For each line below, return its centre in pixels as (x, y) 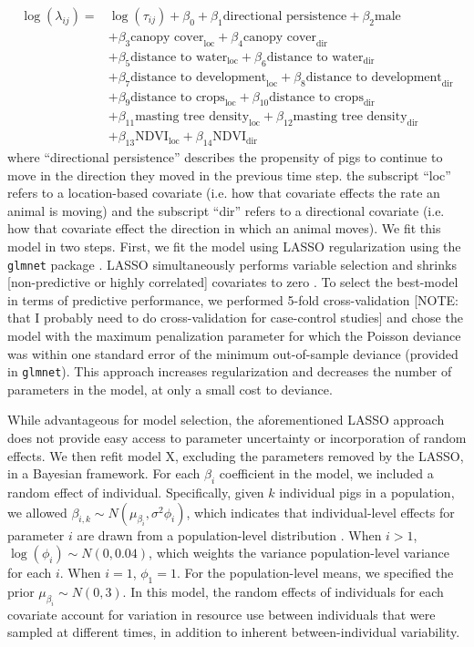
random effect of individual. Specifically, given (136, 493)
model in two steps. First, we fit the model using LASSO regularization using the (234, 246)
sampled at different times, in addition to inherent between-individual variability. (234, 632)
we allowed (37, 512)
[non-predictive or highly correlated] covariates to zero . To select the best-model (233, 282)
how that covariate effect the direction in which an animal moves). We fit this (224, 228)
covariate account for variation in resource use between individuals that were (222, 614)
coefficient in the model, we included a (326, 473)
